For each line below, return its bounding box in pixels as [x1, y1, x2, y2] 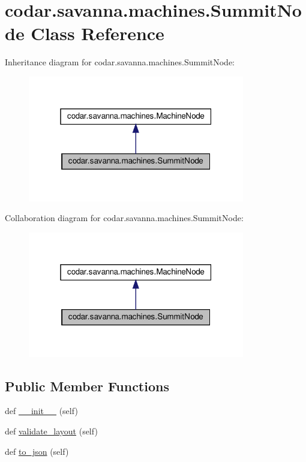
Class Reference [31, 21, 164, 46]
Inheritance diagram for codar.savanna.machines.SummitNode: [5, 56, 235, 68]
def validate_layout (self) [5, 424, 98, 437]
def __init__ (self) [5, 404, 78, 417]
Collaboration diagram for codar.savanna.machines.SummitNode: [5, 212, 244, 224]
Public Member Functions [5, 376, 169, 395]
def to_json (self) [5, 445, 69, 457]
